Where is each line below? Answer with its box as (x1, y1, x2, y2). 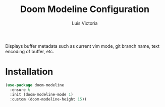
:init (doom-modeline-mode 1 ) (10, 92, 73, 97)
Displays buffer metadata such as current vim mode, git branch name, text (5, 43, 160, 49)
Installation (5, 66, 53, 77)
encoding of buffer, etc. (5, 48, 54, 54)
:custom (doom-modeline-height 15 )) (10, 96, 87, 101)
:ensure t (10, 87, 30, 92)
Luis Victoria (72, 20, 98, 26)
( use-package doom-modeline (5, 82, 65, 87)
